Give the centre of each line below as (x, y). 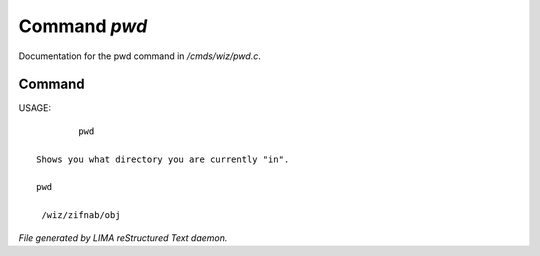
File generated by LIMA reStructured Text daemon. (123, 237)
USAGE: (35, 108)
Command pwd (83, 26)
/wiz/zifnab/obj (81, 215)
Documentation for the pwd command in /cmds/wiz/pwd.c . (140, 56)
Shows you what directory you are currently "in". (163, 159)
